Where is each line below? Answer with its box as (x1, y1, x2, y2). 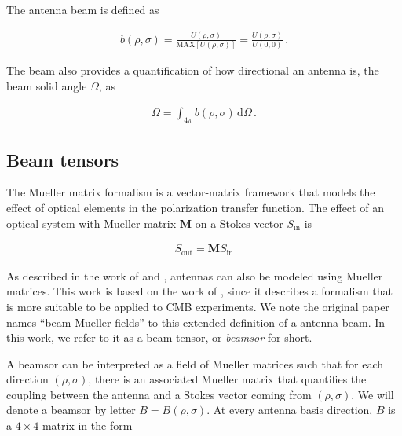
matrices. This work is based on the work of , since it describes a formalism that (6, 283, 393, 299)
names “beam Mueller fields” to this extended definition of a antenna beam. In (6, 313, 386, 330)
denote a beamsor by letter (6, 401, 136, 418)
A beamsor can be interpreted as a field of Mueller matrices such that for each (6, 355, 384, 372)
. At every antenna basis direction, (206, 401, 373, 418)
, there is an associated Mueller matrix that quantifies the (88, 371, 367, 387)
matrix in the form (42, 417, 133, 434)
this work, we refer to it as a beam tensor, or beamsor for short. (6, 329, 312, 346)
